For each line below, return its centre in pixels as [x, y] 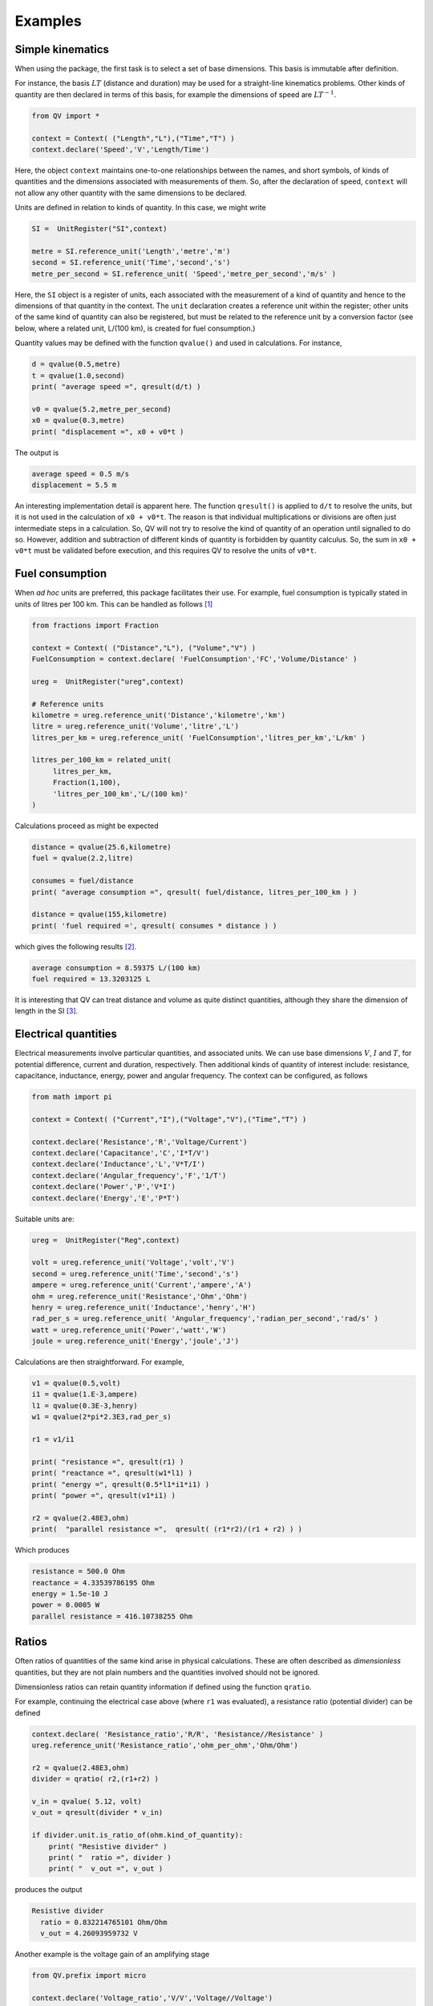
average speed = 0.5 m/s [81, 474]
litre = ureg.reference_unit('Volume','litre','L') [136, 727]
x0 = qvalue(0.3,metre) [79, 420]
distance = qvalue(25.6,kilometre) [101, 847]
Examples [48, 21]
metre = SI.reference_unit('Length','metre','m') [131, 251]
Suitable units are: [45, 1219]
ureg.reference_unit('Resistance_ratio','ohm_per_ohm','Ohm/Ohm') [165, 1746]
